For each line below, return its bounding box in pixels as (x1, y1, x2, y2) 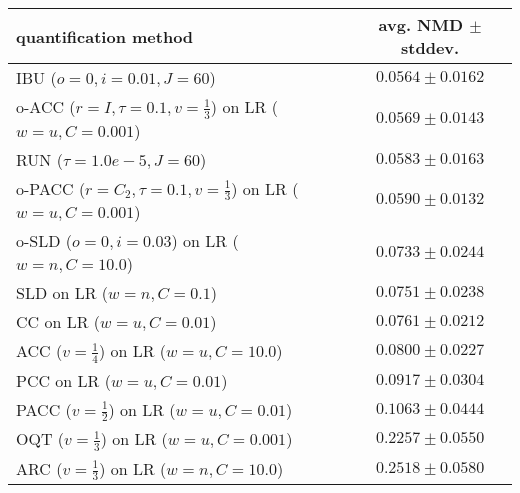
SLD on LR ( (16, 281, 109, 305)
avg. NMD (378, 13, 464, 36)
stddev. (401, 36, 460, 59)
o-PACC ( (16, 176, 86, 200)
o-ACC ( (16, 95, 76, 118)
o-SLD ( (16, 229, 73, 253)
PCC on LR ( (16, 368, 111, 392)
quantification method (16, 24, 194, 48)
